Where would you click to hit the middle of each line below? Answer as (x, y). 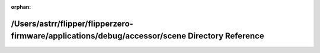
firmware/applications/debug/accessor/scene (99, 36)
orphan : (21, 7)
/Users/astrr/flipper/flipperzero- (72, 24)
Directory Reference (226, 36)
